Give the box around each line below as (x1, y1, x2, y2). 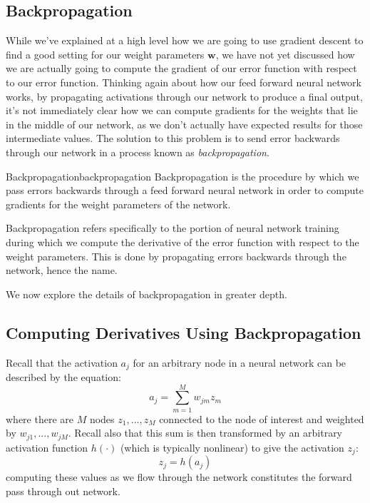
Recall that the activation (6, 355, 118, 370)
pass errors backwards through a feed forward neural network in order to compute (6, 183, 364, 198)
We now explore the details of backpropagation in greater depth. (6, 286, 287, 301)
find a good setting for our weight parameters (6, 46, 205, 61)
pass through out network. (6, 483, 120, 498)
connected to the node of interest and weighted (159, 411, 364, 426)
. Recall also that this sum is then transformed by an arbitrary (68, 425, 343, 440)
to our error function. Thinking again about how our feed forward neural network (6, 74, 361, 89)
